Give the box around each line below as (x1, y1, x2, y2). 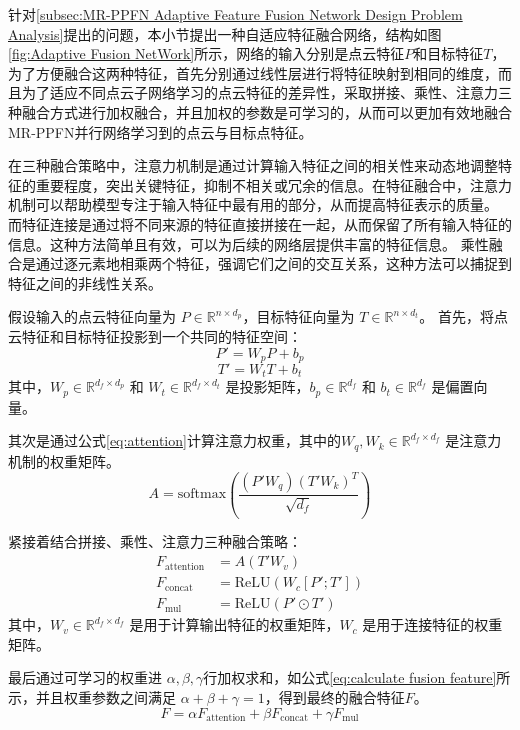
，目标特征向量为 (242, 306, 355, 327)
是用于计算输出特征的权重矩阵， (129, 614, 340, 635)
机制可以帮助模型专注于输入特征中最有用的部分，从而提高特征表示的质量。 (8, 194, 498, 215)
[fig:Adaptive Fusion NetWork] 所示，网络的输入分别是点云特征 (8, 43, 405, 64)
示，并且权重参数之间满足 (8, 686, 176, 707)
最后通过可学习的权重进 (8, 667, 162, 688)
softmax (177, 487, 227, 502)
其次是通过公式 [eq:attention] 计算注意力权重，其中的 (8, 430, 341, 451)
